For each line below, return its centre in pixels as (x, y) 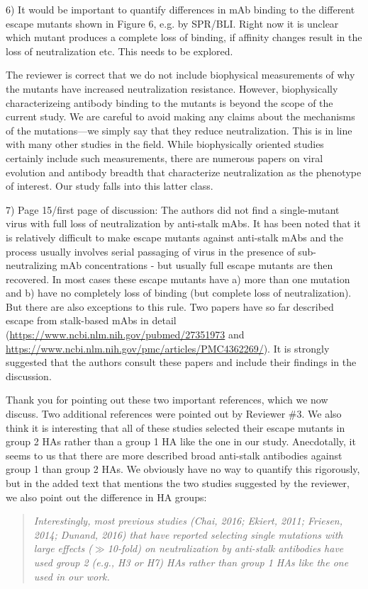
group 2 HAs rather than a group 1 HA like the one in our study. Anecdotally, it (181, 441)
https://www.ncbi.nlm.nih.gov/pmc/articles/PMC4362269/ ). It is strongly (168, 348)
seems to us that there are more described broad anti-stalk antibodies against (174, 455)
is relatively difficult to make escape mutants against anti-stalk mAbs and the (175, 237)
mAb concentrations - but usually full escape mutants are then (197, 265)
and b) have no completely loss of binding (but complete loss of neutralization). (179, 293)
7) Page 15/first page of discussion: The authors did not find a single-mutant (173, 209)
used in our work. (72, 576)
